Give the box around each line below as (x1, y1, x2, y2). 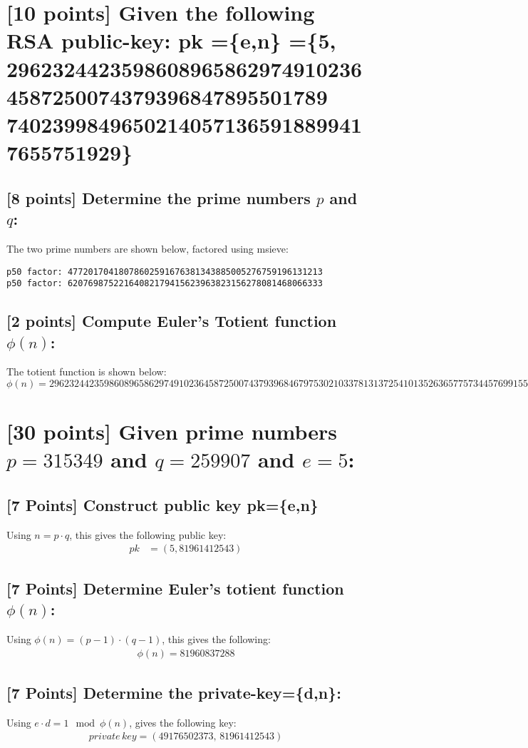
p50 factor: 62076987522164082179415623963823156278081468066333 (6, 278, 323, 289)
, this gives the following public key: (69, 527, 227, 542)
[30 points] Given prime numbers (6, 417, 338, 446)
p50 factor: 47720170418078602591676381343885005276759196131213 (6, 266, 323, 277)
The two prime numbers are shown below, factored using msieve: (6, 241, 289, 256)
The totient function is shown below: (6, 364, 167, 379)
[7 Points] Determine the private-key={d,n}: (6, 682, 341, 703)
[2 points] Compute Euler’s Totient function (6, 310, 337, 332)
